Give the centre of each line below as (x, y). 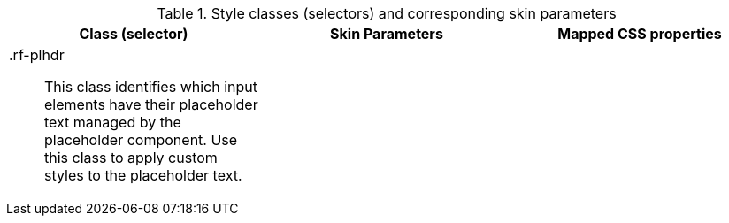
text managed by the (113, 122)
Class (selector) (134, 34)
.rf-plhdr (37, 55)
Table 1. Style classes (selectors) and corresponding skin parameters (387, 13)
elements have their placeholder (151, 104)
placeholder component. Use (141, 140)
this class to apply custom (131, 158)
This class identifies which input (151, 87)
